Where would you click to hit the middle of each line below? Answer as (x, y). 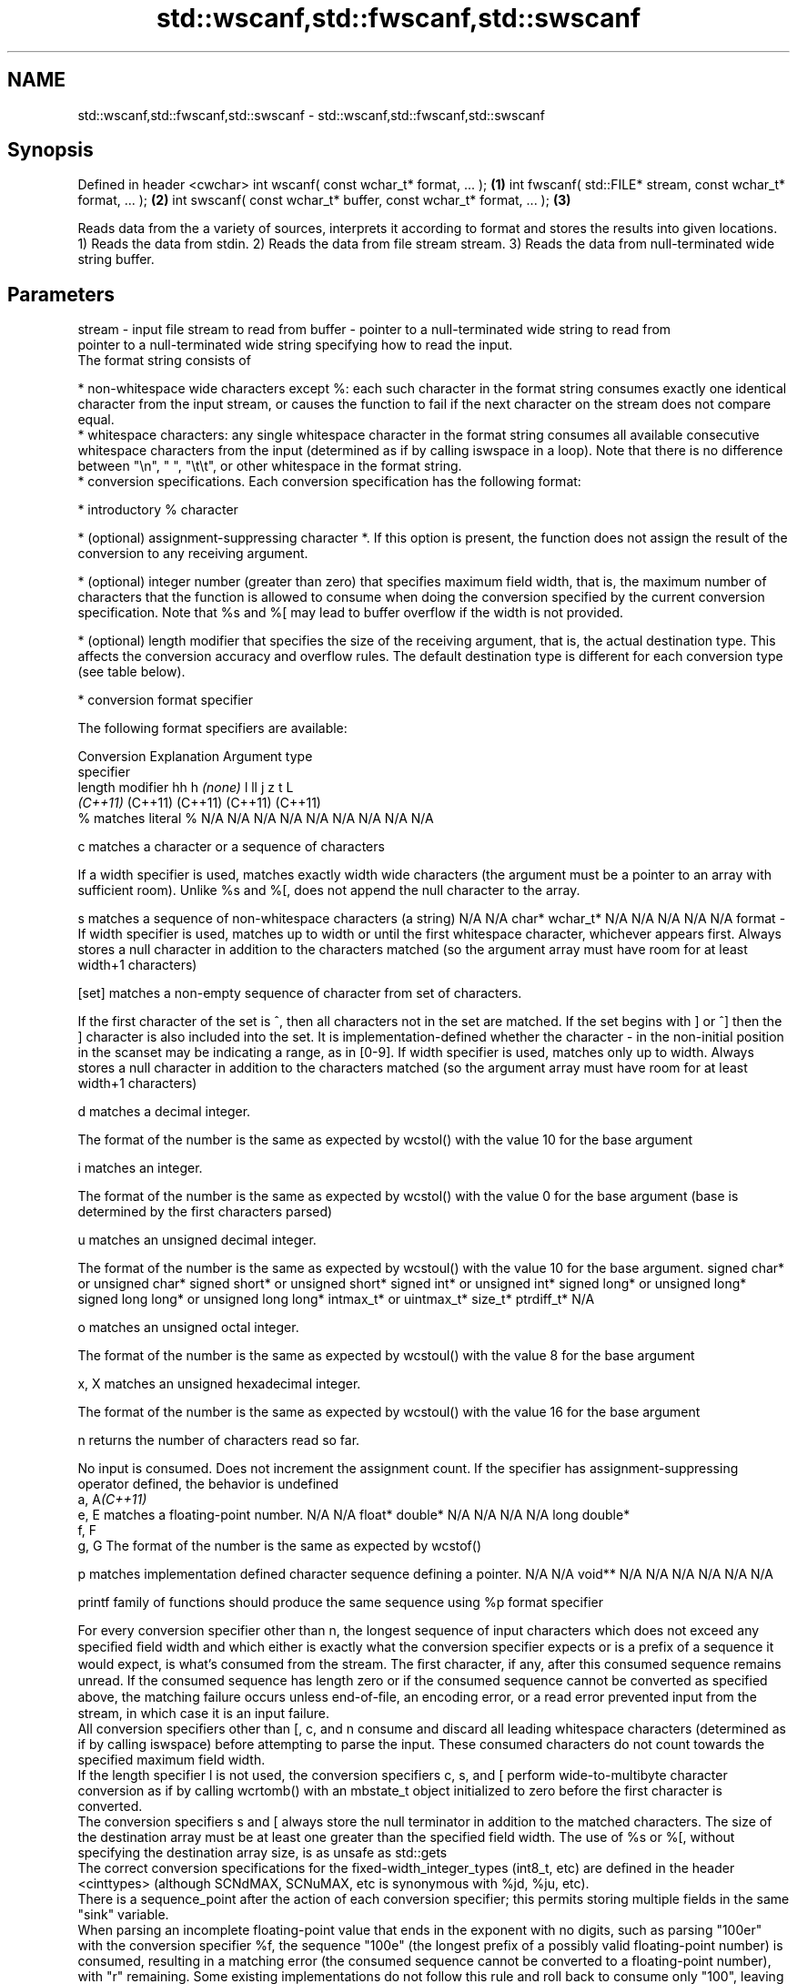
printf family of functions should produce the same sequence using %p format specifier (340, 1602)
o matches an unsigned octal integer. (188, 1328)
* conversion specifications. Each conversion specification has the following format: (329, 482)
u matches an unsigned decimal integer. (197, 1240)
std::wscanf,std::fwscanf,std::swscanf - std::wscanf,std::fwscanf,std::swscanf (311, 115)
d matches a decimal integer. (164, 1112)
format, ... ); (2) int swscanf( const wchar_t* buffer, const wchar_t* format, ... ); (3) (324, 200)
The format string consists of (164, 361)
